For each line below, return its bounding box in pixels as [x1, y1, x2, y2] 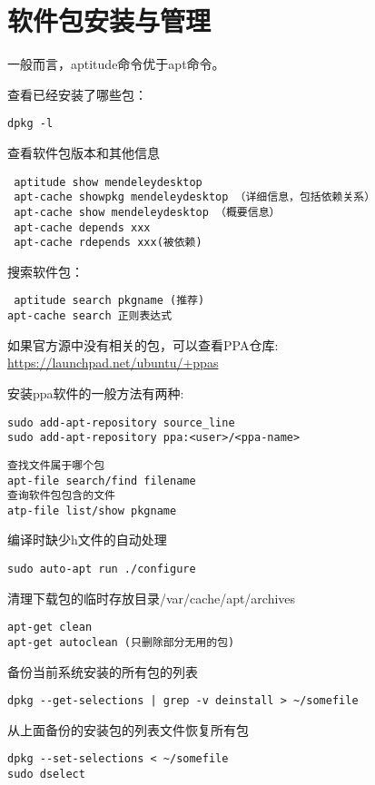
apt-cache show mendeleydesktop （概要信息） [14, 205, 281, 219]
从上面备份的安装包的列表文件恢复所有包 [7, 720, 249, 739]
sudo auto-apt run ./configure [7, 563, 196, 576]
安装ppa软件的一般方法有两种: [7, 383, 184, 402]
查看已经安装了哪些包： [7, 84, 147, 103]
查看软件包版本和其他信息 [7, 142, 160, 162]
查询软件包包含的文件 [7, 489, 115, 503]
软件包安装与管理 [7, 2, 212, 39]
